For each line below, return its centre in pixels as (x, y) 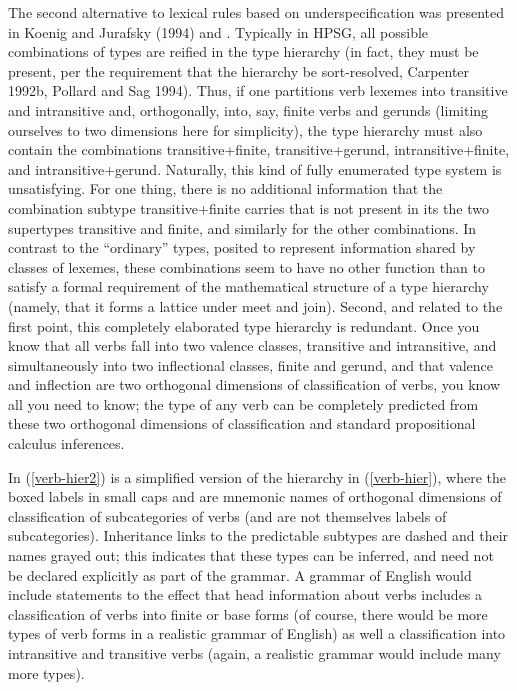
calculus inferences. (66, 443)
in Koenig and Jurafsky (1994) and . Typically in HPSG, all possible (218, 31)
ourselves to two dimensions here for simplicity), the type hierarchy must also (245, 129)
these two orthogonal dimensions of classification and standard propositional (242, 423)
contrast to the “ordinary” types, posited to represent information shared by (242, 247)
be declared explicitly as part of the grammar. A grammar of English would (240, 574)
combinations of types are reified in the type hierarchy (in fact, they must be (243, 51)
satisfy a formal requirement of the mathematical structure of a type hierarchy (248, 286)
